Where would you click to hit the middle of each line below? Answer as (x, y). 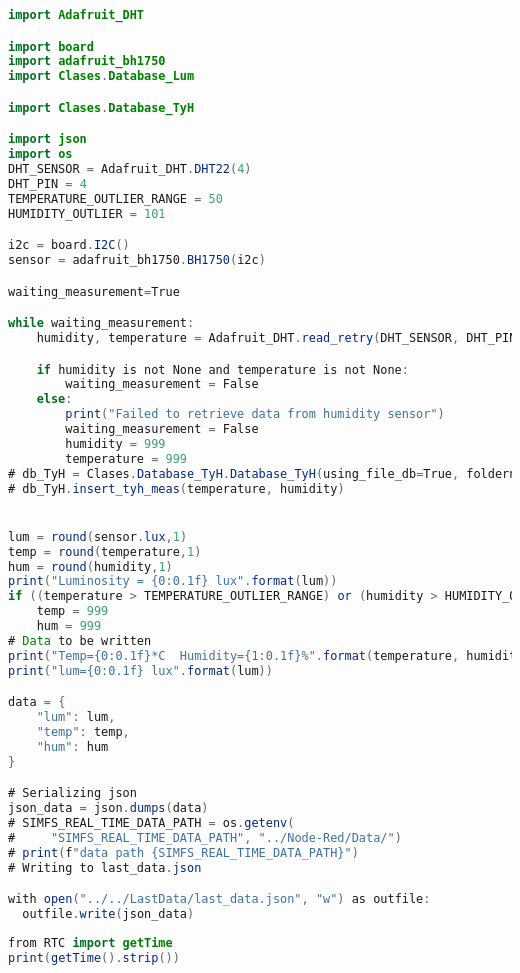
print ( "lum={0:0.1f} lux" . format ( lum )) (140, 670)
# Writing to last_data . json (105, 867)
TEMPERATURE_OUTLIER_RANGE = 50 (115, 198)
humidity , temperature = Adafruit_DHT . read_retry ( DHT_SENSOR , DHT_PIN (276, 338)
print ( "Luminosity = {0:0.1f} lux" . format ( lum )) (173, 581)
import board (51, 46)
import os (40, 154)
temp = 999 (72, 611)
